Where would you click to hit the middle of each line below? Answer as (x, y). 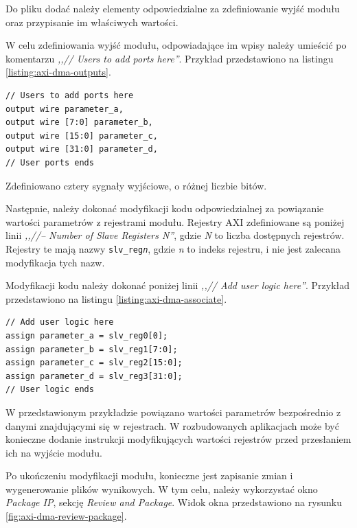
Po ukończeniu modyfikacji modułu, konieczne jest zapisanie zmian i (149, 475)
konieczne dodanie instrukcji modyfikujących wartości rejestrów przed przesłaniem (178, 439)
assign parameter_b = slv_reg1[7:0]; (92, 349)
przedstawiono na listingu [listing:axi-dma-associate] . (116, 298)
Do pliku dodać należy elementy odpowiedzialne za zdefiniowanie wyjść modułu (173, 8)
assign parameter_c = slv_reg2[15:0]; (94, 363)
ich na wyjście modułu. (54, 452)
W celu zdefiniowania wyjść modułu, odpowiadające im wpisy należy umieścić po (176, 45)
